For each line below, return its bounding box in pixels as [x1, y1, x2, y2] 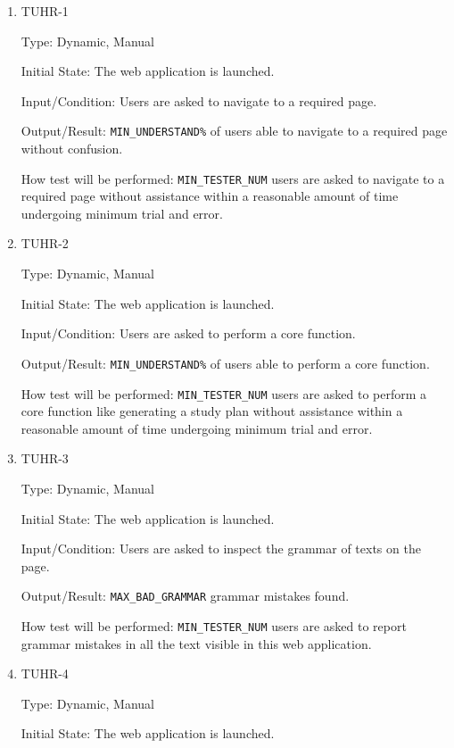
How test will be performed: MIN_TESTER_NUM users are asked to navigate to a [21, 169, 445, 187]
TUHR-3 [21, 449, 69, 468]
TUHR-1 [21, 2, 69, 20]
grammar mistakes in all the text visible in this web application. [21, 634, 372, 652]
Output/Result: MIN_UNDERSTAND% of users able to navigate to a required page [21, 121, 448, 140]
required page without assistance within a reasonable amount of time [21, 187, 399, 205]
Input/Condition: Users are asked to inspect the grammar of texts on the [21, 539, 421, 558]
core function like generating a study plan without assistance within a [21, 402, 403, 420]
